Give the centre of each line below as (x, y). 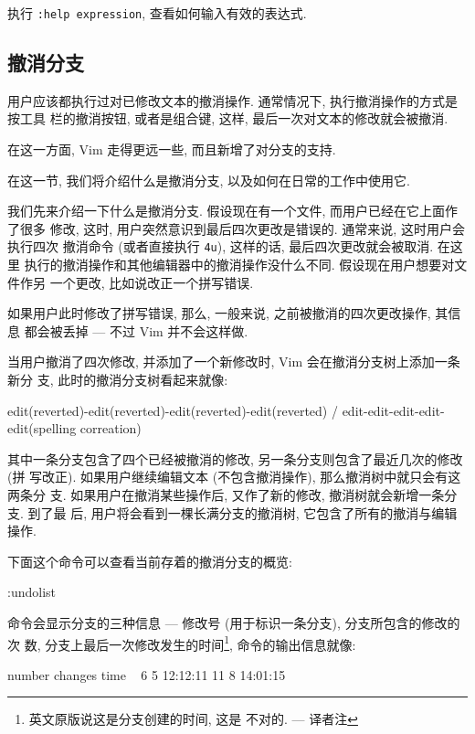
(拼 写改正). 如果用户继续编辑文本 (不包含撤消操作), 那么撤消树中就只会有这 (234, 477)
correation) (111, 428)
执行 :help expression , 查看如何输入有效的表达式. (157, 13)
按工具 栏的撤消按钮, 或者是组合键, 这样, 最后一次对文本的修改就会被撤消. (228, 118)
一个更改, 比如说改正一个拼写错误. (152, 282)
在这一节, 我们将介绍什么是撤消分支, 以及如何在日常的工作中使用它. (209, 180)
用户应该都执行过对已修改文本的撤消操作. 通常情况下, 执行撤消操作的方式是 (233, 100)
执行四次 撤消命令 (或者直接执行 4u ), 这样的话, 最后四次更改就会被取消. (221, 246)
